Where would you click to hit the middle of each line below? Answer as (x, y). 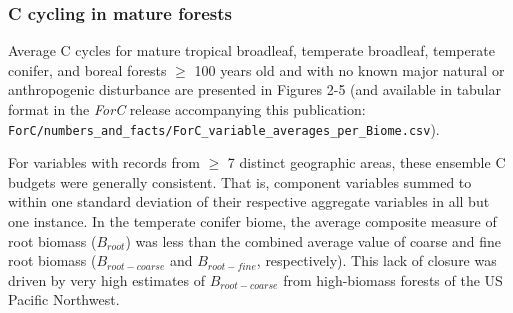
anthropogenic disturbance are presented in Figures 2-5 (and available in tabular (255, 89)
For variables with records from (104, 162)
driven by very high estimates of (107, 279)
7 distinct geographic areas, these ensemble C (366, 162)
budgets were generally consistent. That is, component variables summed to (240, 181)
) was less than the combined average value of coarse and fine (313, 240)
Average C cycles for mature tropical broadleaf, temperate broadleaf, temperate (251, 50)
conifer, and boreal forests (87, 69)
